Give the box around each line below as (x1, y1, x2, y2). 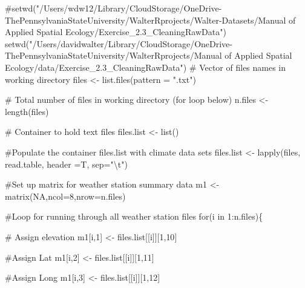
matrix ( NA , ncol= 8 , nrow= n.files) (5, 189, 126, 202)
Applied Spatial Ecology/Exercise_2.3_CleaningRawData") (5, 25, 226, 38)
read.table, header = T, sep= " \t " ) (5, 157, 128, 170)
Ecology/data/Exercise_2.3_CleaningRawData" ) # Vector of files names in (5, 61, 286, 73)
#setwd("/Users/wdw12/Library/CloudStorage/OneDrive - (5, 2, 222, 14)
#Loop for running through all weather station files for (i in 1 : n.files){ (5, 210, 263, 223)
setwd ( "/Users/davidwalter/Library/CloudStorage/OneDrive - (5, 37, 232, 50)
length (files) (5, 105, 49, 117)
